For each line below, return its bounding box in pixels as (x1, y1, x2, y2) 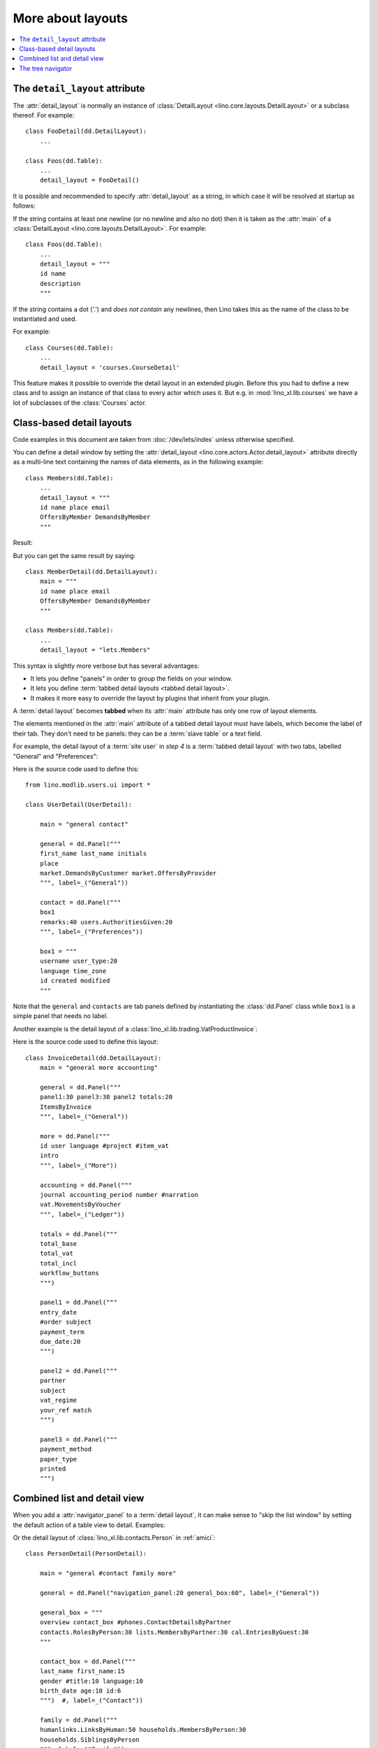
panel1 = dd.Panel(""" (39, 1298, 118, 1307)
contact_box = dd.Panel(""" (39, 1657, 136, 1665)
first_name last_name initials (39, 850, 147, 858)
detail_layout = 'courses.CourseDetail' (39, 364, 181, 371)
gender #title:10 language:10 (39, 1677, 143, 1685)
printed (39, 1465, 66, 1473)
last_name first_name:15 (39, 1668, 125, 1675)
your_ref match (39, 1406, 92, 1414)
